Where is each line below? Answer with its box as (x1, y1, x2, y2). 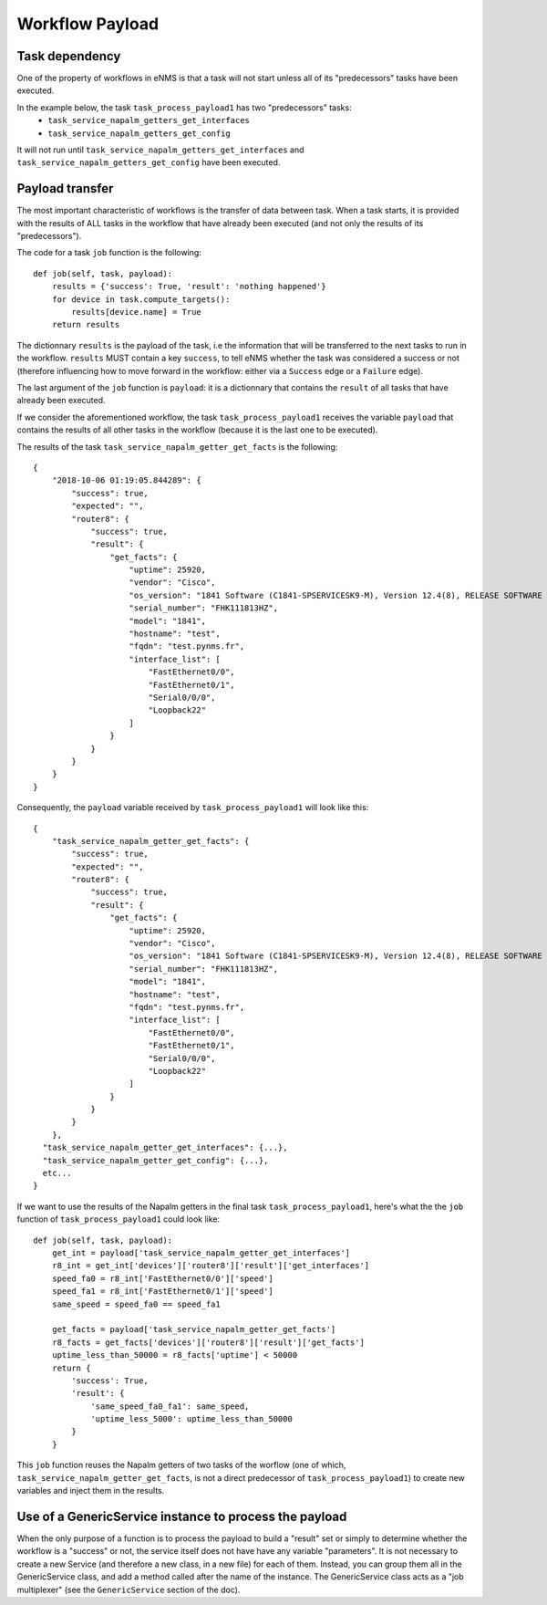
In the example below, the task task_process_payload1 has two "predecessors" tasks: (16, 101, 352, 113)
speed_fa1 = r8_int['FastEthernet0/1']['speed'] (51, 1287, 273, 1297)
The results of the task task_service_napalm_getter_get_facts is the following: (16, 441, 338, 452)
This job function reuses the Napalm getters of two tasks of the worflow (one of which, (16, 1460, 346, 1471)
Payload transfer (16, 181, 114, 196)
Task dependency (16, 48, 121, 64)
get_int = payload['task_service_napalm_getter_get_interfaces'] (51, 1248, 351, 1258)
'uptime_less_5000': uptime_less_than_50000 (90, 1414, 294, 1424)
